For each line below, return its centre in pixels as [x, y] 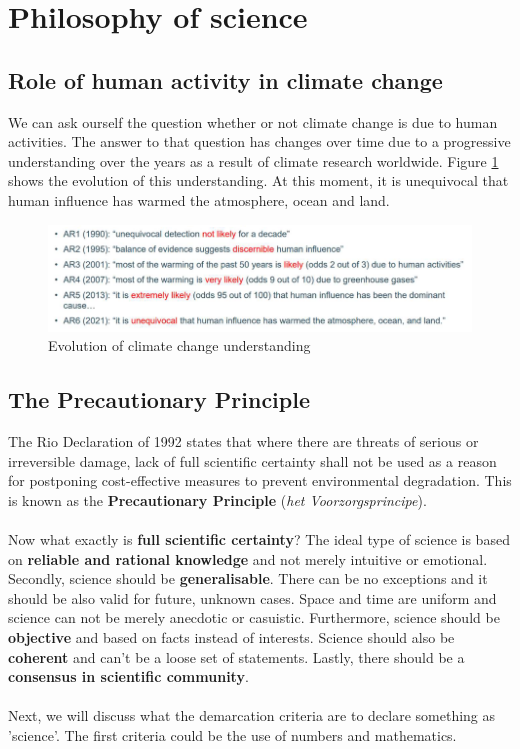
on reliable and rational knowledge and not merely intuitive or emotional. [248, 558]
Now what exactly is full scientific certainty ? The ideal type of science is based [259, 539]
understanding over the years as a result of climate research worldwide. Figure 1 [253, 160]
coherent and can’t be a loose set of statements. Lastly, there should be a [236, 656]
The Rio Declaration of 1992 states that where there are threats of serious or [243, 441]
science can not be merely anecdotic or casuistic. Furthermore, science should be [254, 617]
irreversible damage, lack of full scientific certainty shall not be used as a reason [252, 460]
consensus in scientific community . [128, 676]
